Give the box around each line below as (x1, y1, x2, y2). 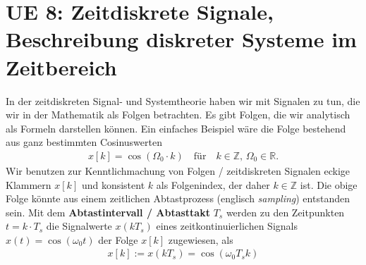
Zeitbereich (6, 52, 117, 81)
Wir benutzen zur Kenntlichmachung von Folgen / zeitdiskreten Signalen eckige (6, 163, 350, 178)
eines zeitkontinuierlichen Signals (156, 218, 298, 233)
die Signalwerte (46, 218, 112, 233)
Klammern (6, 177, 51, 192)
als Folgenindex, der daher (156, 177, 270, 192)
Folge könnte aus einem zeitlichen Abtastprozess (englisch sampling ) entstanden (6, 191, 350, 206)
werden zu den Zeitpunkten (226, 204, 345, 219)
